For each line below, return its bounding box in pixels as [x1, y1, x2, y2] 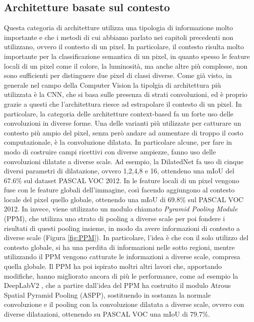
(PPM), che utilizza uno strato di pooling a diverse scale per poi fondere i [4, 213, 225, 224]
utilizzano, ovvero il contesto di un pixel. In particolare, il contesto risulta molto [4, 41, 244, 52]
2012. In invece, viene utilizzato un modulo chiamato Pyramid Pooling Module [4, 204, 238, 214]
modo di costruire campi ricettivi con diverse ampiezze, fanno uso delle [4, 146, 216, 156]
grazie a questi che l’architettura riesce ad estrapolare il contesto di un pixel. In [4, 98, 242, 109]
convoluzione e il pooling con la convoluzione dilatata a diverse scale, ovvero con [4, 299, 244, 309]
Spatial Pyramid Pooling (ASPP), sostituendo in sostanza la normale [4, 289, 211, 300]
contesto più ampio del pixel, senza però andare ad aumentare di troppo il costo [4, 127, 243, 137]
